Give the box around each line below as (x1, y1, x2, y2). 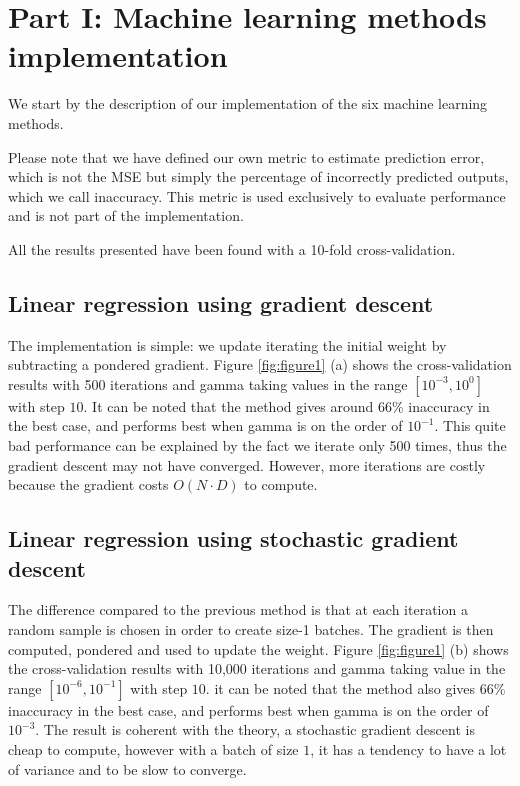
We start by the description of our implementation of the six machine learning (8, 93, 488, 114)
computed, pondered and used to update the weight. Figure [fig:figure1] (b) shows (8, 638, 509, 659)
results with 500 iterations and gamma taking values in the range (8, 373, 408, 394)
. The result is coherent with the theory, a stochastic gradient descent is (35, 719, 475, 740)
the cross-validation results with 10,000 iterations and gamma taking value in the (8, 658, 506, 679)
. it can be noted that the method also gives (205, 677, 476, 698)
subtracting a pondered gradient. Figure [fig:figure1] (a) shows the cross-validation (8, 354, 512, 375)
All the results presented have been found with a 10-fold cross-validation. (8, 238, 456, 259)
